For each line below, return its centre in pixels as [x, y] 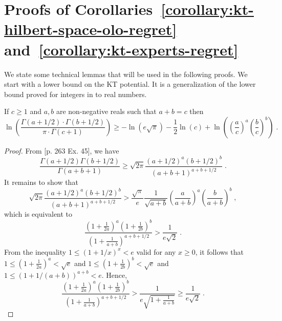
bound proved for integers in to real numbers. [75, 94]
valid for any [156, 251]
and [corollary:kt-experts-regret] [121, 49]
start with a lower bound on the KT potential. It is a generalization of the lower [130, 84]
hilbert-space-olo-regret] [91, 29]
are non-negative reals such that [106, 111]
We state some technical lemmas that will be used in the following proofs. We [126, 74]
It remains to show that [41, 182]
